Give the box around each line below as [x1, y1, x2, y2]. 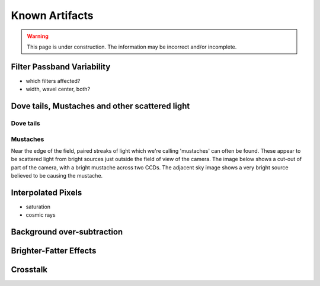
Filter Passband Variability [11, 62, 111, 72]
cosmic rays [25, 211, 56, 218]
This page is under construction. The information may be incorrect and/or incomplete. [27, 43, 237, 50]
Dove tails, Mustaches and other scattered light [11, 101, 190, 111]
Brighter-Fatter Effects [11, 246, 97, 256]
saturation [25, 203, 50, 210]
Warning [27, 33, 49, 40]
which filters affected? [25, 77, 81, 84]
